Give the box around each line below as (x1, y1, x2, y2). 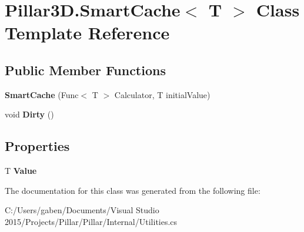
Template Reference (5, 21, 170, 45)
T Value (5, 164, 37, 177)
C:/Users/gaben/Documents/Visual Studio (5, 204, 159, 216)
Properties (5, 137, 70, 155)
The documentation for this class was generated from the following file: (5, 184, 260, 196)
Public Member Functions (5, 60, 166, 79)
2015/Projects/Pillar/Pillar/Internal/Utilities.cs (5, 215, 178, 227)
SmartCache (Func (5, 88, 79, 100)
